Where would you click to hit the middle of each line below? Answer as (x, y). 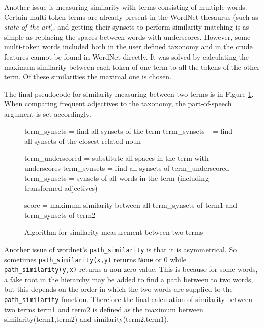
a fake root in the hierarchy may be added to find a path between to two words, (129, 279)
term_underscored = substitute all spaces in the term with (116, 158)
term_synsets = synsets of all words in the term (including (116, 177)
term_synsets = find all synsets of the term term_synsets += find (129, 131)
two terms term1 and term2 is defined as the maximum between (104, 309)
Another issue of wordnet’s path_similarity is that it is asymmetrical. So (121, 249)
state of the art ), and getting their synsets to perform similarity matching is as (127, 27)
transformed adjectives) (61, 188)
